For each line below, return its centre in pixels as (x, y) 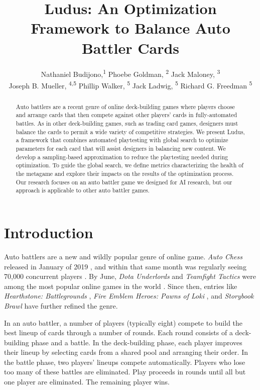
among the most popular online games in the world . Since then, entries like (121, 286)
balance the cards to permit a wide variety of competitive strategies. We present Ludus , (130, 131)
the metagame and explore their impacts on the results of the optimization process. (125, 174)
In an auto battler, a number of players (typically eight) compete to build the (123, 322)
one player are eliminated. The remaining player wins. (87, 382)
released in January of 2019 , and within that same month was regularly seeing (125, 266)
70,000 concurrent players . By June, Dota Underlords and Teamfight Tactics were (130, 276)
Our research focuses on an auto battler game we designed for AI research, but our (124, 182)
